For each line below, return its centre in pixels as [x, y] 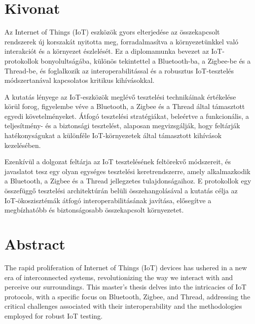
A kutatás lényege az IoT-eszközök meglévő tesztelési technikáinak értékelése [120, 96]
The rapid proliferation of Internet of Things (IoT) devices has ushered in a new [126, 267]
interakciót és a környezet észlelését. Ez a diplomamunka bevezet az [107, 51]
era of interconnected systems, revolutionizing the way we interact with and [119, 277]
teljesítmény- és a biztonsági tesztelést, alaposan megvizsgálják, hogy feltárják [122, 126]
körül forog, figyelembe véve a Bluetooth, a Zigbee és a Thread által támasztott [125, 106]
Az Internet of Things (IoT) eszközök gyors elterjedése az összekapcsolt [112, 32]
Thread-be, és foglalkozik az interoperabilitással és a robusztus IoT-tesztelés [119, 70]
